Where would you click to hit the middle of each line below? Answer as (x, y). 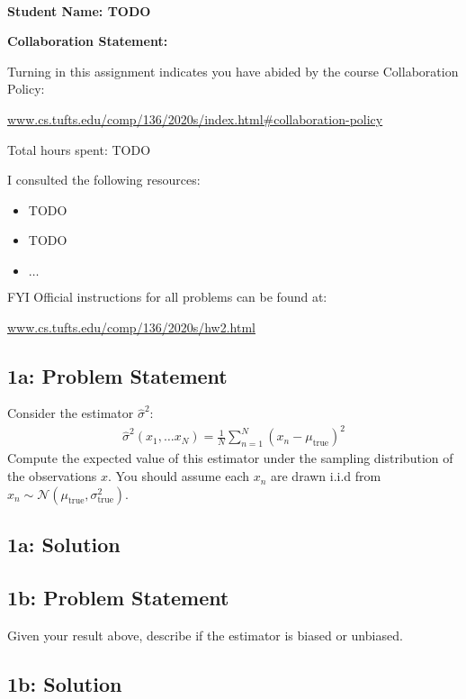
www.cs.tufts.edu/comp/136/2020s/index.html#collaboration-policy (195, 118)
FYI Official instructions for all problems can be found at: (167, 296)
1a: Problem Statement (117, 375)
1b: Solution (65, 683)
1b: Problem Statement (118, 597)
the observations (52, 476)
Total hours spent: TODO (79, 149)
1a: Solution (64, 545)
